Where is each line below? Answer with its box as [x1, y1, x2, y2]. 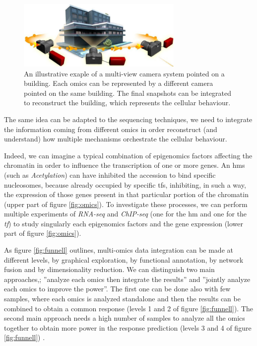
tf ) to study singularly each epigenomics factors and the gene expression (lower [4, 218, 244, 228]
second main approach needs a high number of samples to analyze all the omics [4, 313, 245, 323]
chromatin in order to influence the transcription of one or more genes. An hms [4, 160, 245, 170]
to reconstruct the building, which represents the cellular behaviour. [24, 97, 231, 108]
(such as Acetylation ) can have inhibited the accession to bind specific [4, 169, 216, 180]
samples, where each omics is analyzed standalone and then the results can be [4, 293, 241, 304]
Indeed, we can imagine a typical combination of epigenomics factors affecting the [4, 150, 253, 160]
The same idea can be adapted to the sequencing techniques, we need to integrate [4, 114, 253, 124]
